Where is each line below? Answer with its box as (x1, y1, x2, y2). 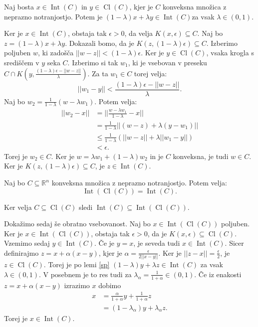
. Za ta (87, 68, 108, 78)
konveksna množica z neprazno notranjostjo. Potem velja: (51, 177, 227, 187)
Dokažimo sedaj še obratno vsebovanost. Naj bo (4, 218, 151, 229)
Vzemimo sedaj (4, 238, 50, 248)
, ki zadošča (38, 47, 74, 58)
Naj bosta (4, 1, 34, 11)
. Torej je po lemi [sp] (43, 259, 110, 270)
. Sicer (225, 238, 244, 248)
